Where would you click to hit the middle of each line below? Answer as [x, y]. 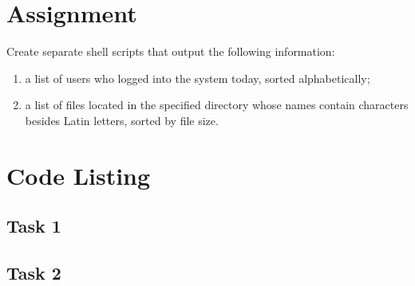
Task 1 [34, 226]
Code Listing [79, 175]
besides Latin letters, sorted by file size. [122, 120]
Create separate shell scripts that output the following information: [171, 51]
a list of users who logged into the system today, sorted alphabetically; [198, 78]
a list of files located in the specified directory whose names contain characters [217, 105]
